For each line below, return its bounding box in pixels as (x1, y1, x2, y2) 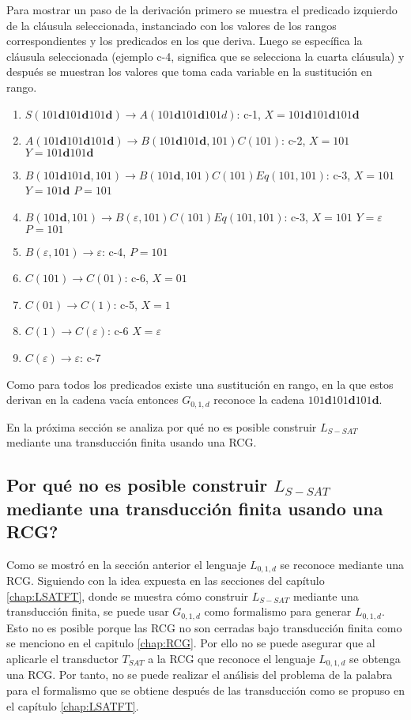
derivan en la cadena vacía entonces (6, 391, 179, 408)
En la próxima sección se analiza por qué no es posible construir (6, 418, 317, 435)
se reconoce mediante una (280, 556, 405, 572)
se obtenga (349, 650, 401, 666)
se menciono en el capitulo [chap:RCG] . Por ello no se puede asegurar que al (6, 635, 375, 651)
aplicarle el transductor (6, 650, 119, 666)
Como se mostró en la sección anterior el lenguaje (6, 556, 247, 572)
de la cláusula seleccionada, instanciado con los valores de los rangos (6, 17, 337, 33)
